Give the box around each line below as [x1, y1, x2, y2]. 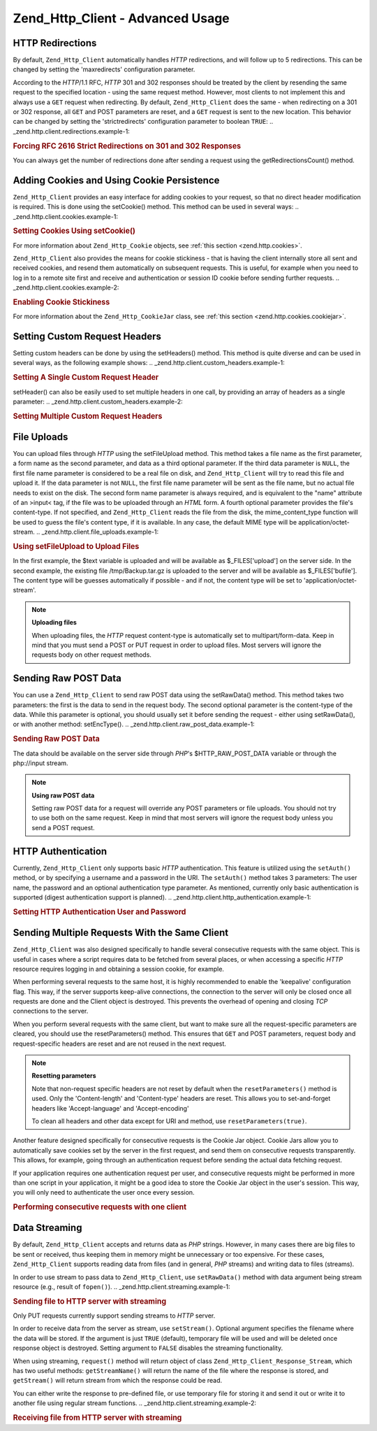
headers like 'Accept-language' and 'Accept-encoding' [31, 1104, 189, 1112]
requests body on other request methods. [31, 650, 151, 659]
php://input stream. [13, 759, 69, 767]
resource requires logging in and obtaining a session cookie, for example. [13, 964, 225, 973]
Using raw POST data [31, 791, 95, 799]
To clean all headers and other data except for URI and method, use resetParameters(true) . [31, 1116, 307, 1125]
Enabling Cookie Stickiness [13, 297, 110, 307]
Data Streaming [13, 1222, 82, 1234]
